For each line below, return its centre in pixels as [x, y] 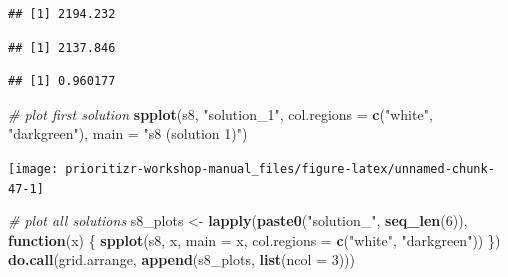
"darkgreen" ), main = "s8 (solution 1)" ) [128, 133]
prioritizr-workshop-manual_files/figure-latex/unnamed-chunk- [280, 168]
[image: [33, 168]
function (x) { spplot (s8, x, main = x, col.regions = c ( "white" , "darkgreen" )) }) [254, 239]
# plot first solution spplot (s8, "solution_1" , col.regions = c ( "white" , [220, 113]
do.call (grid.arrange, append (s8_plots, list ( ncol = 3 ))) [181, 259]
